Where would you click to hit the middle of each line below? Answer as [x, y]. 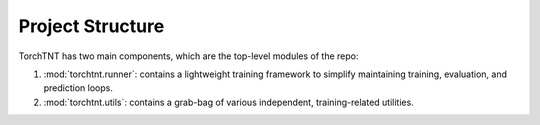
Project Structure [91, 26]
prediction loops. [78, 88]
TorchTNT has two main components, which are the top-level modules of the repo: [188, 56]
